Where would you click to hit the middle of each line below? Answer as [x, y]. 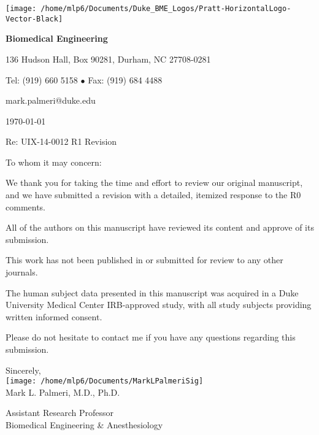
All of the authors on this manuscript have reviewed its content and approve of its [160, 227]
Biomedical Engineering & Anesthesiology [84, 425]
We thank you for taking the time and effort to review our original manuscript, [154, 183]
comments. [26, 206]
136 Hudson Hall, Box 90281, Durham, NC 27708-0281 [108, 59]
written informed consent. [54, 316]
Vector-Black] [34, 19]
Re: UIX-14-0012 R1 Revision [61, 141]
